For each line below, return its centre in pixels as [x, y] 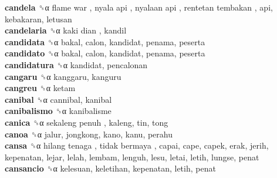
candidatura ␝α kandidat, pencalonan [76, 64]
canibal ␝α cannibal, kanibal [58, 99]
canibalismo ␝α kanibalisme [58, 111]
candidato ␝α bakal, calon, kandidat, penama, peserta [105, 53]
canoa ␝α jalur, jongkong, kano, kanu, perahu [89, 134]
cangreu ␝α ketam [40, 88]
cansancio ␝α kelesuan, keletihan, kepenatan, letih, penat [110, 168]
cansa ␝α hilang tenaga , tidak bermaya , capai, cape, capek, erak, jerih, [137, 145]
